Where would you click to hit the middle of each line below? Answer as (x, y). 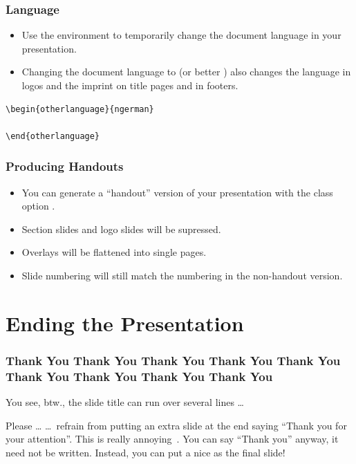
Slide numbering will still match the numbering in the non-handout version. (182, 275)
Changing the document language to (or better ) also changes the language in (186, 72)
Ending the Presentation (125, 323)
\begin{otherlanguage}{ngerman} (80, 109)
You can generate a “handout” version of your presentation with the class (177, 192)
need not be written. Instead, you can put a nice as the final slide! (146, 452)
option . (38, 206)
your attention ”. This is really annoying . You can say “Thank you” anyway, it (172, 439)
